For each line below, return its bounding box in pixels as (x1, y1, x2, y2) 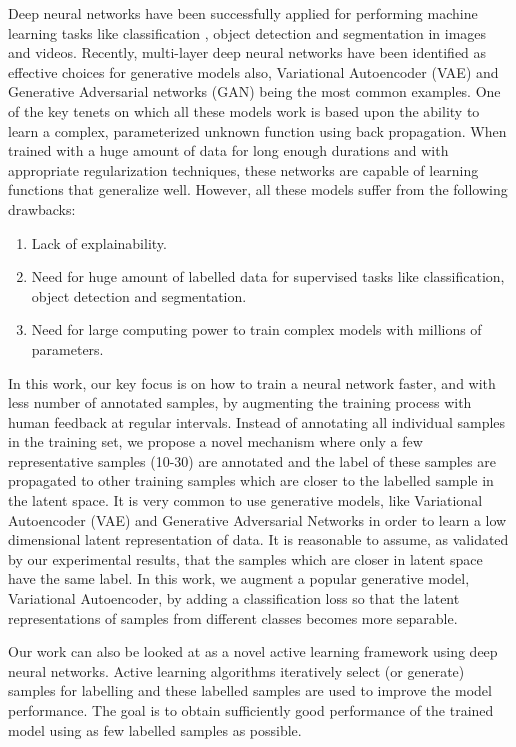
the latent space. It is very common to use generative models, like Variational (8, 490, 483, 511)
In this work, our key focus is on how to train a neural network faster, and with (8, 372, 496, 393)
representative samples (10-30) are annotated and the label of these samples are (8, 450, 496, 471)
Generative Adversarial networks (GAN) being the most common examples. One (8, 81, 501, 102)
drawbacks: (8, 198, 76, 219)
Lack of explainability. (31, 232, 167, 253)
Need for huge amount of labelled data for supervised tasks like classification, (31, 266, 505, 287)
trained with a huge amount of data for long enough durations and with (8, 140, 449, 161)
